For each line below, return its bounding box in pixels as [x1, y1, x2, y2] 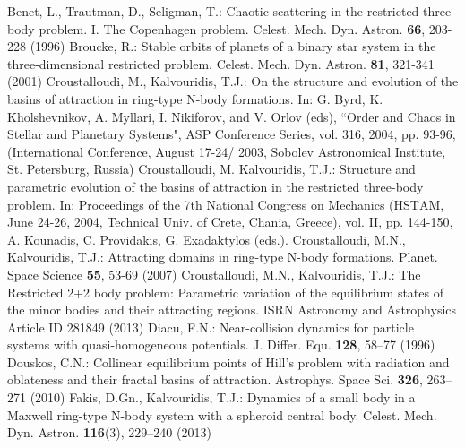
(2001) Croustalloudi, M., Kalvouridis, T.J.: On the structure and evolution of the [7, 72, 459, 90]
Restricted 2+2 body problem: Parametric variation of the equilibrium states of [7, 282, 443, 301]
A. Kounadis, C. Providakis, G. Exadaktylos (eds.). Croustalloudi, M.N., [7, 229, 406, 248]
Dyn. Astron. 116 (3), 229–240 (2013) [7, 423, 211, 442]
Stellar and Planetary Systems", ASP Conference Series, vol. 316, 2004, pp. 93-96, [7, 125, 456, 143]
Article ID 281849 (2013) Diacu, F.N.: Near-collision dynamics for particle [7, 317, 414, 336]
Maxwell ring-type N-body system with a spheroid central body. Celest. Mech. [7, 405, 437, 424]
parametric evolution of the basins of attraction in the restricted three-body [7, 177, 424, 195]
